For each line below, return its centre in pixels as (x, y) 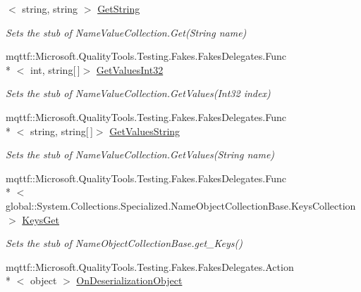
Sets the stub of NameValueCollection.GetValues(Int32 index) (138, 93)
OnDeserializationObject (129, 280)
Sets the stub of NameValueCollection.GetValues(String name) (140, 154)
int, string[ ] (55, 69)
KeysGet (41, 219)
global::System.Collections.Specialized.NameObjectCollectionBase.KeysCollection (181, 205)
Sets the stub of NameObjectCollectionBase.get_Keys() (124, 243)
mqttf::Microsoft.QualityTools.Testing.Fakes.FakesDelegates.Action (150, 266)
